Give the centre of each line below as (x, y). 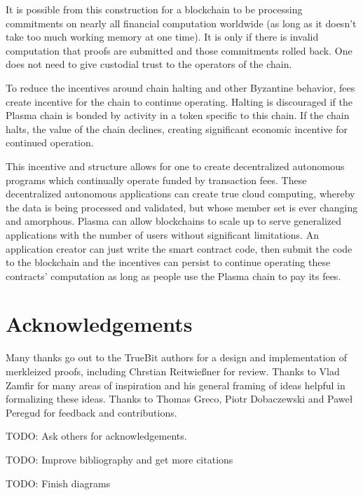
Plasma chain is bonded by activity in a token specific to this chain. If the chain (178, 115)
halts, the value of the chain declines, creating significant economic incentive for (177, 128)
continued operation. (50, 142)
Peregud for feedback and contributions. (91, 412)
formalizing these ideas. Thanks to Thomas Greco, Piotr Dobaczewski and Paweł (179, 399)
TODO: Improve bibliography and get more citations (119, 459)
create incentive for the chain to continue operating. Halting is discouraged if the (179, 101)
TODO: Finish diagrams (58, 483)
